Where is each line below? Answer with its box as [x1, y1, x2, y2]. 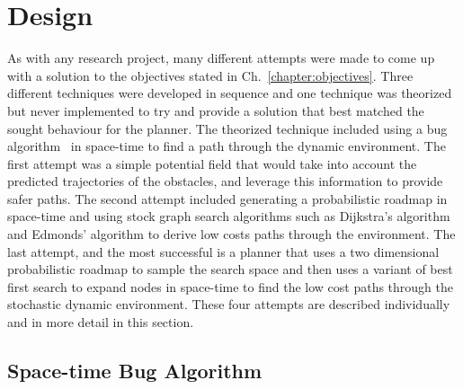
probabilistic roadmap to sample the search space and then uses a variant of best [7, 260, 453, 278]
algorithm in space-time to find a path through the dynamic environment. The [7, 137, 446, 155]
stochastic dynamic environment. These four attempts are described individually [7, 295, 450, 314]
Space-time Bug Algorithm [7, 357, 263, 385]
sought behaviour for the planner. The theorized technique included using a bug [7, 119, 448, 137]
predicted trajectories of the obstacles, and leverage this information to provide [7, 172, 443, 190]
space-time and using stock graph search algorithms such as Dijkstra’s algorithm [7, 207, 450, 225]
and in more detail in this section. [7, 313, 194, 332]
